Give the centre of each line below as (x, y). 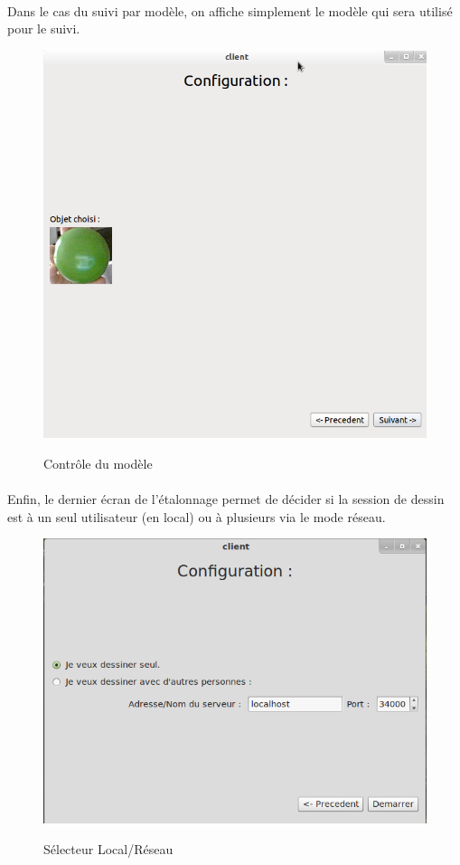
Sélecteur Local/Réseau (108, 848)
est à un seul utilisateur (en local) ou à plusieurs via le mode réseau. (197, 516)
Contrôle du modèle (98, 463)
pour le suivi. (44, 29)
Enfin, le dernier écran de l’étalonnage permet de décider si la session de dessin (226, 499)
